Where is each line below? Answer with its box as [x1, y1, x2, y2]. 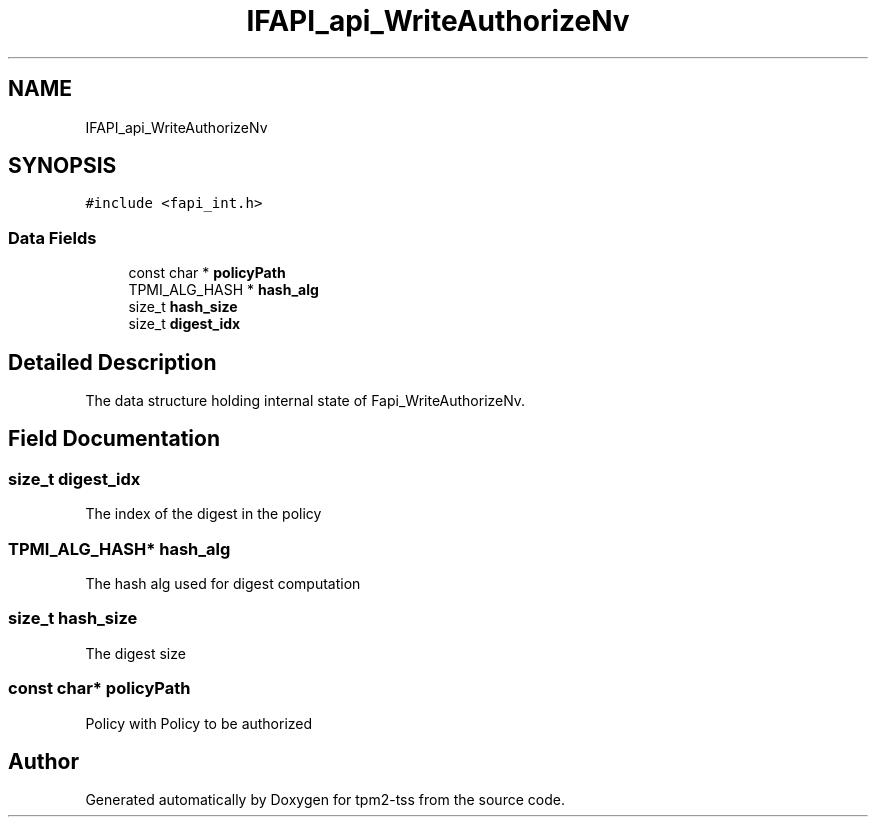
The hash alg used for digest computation [85, 575, 361, 592]
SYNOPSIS [8, 153, 117, 179]
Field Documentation [8, 426, 220, 452]
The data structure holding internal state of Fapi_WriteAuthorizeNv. [85, 392, 526, 410]
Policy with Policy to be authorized [85, 714, 313, 732]
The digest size [85, 644, 186, 662]
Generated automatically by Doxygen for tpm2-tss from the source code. [85, 791, 565, 809]
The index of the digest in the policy [85, 505, 322, 523]
